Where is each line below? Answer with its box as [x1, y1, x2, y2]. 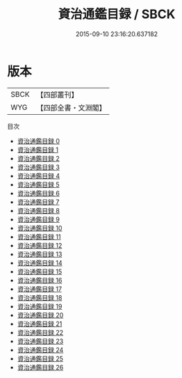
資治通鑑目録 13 [17, 250, 63, 258]
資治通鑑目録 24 [17, 345, 64, 354]
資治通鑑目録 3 [17, 163, 60, 171]
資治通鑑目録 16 [17, 276, 63, 284]
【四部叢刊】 [36, 90, 78, 100]
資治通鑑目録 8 [17, 206, 60, 214]
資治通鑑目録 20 [17, 310, 64, 319]
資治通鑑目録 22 [17, 328, 64, 336]
